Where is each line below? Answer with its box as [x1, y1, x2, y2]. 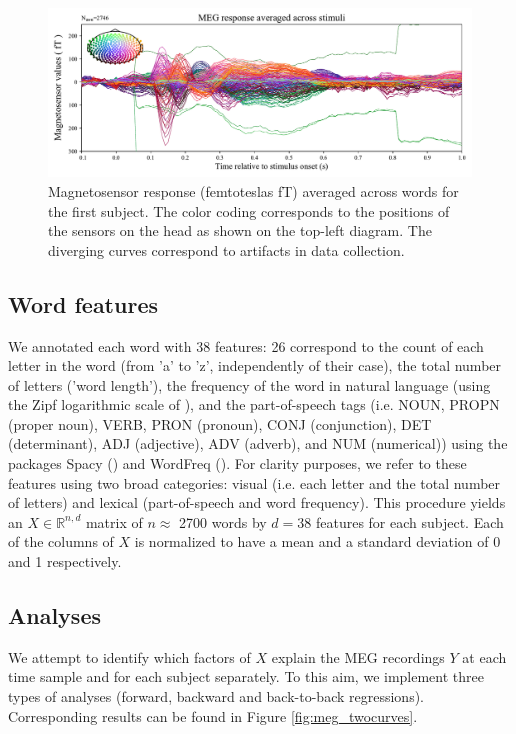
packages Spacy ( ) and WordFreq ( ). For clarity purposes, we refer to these [8, 453, 467, 474]
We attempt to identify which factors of [8, 646, 251, 667]
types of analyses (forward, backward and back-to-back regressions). [8, 686, 424, 707]
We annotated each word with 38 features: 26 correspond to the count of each [8, 335, 484, 356]
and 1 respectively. [8, 551, 122, 572]
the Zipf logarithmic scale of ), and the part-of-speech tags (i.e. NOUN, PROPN [8, 394, 500, 415]
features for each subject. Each [315, 511, 504, 532]
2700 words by [179, 511, 267, 532]
